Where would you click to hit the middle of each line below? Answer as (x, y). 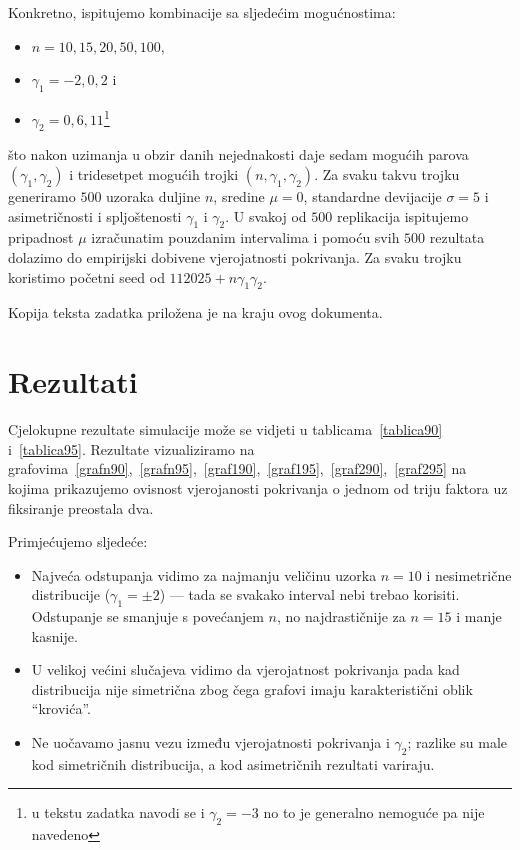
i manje (479, 616)
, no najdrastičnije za (341, 616)
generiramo (42, 196)
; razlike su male (457, 742)
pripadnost (41, 237)
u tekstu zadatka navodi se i (118, 812)
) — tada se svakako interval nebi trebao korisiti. (309, 594)
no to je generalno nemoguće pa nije (374, 812)
